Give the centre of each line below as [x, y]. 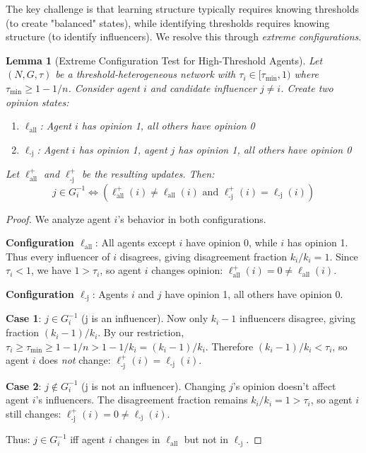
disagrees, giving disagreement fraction [203, 256]
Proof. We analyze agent [58, 218]
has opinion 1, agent [123, 149]
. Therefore [229, 346]
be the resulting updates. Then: [148, 174]
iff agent [88, 439]
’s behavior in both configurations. [192, 218]
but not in [206, 439]
